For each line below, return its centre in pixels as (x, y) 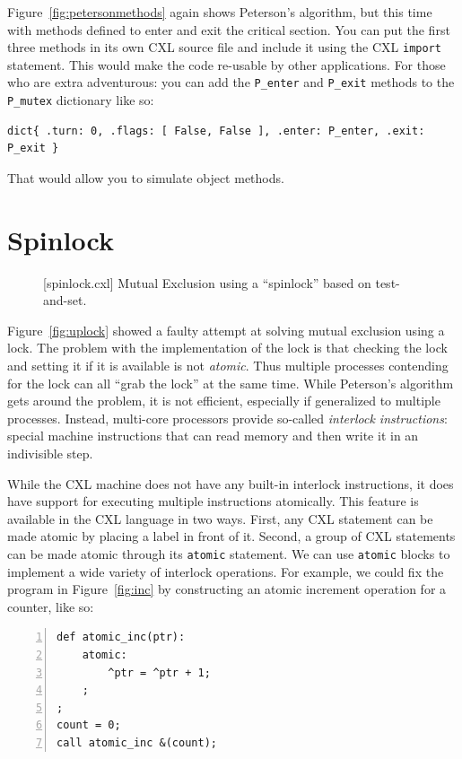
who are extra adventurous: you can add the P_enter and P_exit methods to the (231, 82)
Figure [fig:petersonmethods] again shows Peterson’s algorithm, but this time (220, 12)
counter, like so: (51, 606)
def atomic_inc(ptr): (121, 637)
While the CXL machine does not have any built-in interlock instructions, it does (231, 483)
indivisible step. (50, 453)
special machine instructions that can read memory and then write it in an (213, 436)
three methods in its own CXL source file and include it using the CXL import (224, 47)
